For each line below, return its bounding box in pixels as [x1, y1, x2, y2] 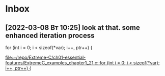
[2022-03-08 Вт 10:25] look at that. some [5, 23, 140, 32]
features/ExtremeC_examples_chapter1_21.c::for [5, 60, 106, 66]
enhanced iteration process [5, 31, 95, 40]
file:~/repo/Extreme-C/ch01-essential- [5, 54, 86, 60]
